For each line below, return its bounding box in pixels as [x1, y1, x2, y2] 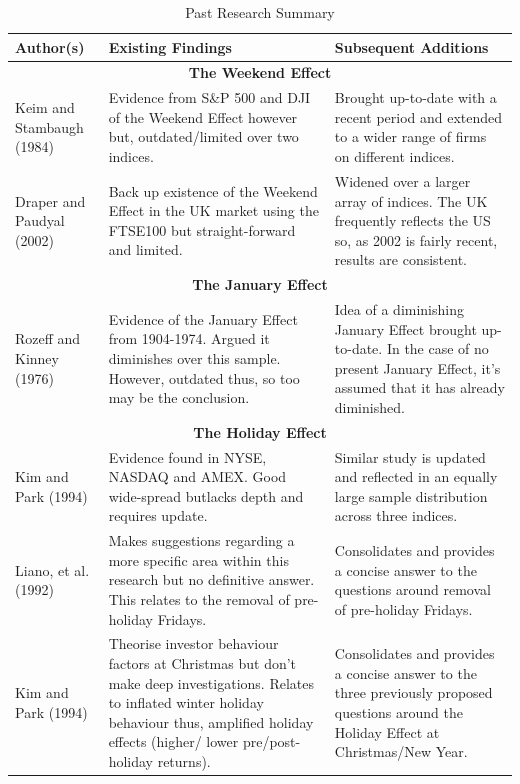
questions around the [334, 702, 463, 723]
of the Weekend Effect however [108, 106, 298, 127]
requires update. [108, 505, 208, 526]
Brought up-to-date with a [334, 87, 497, 108]
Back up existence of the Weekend [108, 180, 318, 201]
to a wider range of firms [334, 126, 487, 147]
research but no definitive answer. [108, 569, 315, 590]
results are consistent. [334, 249, 467, 270]
